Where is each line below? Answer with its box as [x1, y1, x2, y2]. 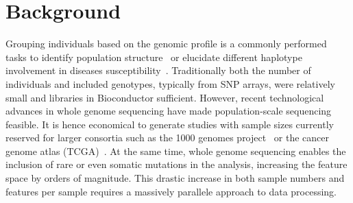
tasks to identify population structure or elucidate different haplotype [5, 49, 302, 64]
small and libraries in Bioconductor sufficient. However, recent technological [5, 90, 324, 104]
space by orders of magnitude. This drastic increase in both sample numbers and [5, 171, 345, 185]
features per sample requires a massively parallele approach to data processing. [5, 184, 337, 198]
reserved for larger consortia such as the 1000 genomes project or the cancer [5, 130, 330, 145]
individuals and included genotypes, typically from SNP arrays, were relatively [5, 76, 335, 91]
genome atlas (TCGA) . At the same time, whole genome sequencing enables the [5, 143, 346, 158]
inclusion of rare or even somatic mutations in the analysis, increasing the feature [5, 157, 348, 171]
